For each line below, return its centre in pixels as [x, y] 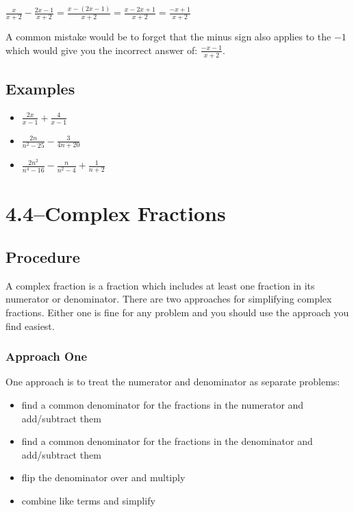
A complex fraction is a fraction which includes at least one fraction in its [160, 285]
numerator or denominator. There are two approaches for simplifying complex [169, 299]
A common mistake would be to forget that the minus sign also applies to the [168, 37]
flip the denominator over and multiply [103, 477]
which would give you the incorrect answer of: [102, 50]
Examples [40, 88]
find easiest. [30, 325]
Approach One [47, 356]
